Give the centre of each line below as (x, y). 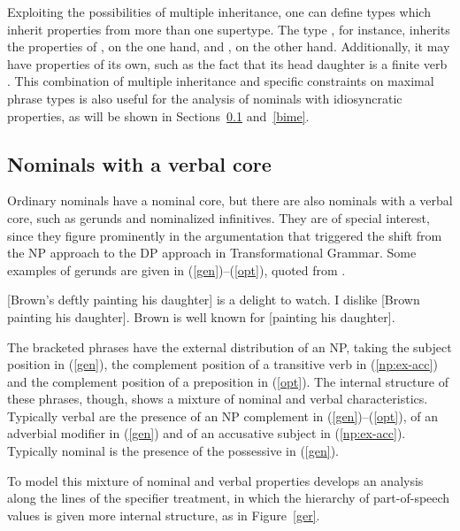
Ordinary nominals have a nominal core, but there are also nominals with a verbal (230, 200)
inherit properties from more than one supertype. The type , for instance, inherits (229, 29)
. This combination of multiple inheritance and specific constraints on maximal (221, 81)
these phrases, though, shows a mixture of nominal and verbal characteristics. (218, 399)
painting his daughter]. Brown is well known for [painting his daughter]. (201, 316)
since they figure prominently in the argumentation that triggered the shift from (225, 235)
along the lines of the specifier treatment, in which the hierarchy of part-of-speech (229, 498)
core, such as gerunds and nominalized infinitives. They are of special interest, (218, 217)
